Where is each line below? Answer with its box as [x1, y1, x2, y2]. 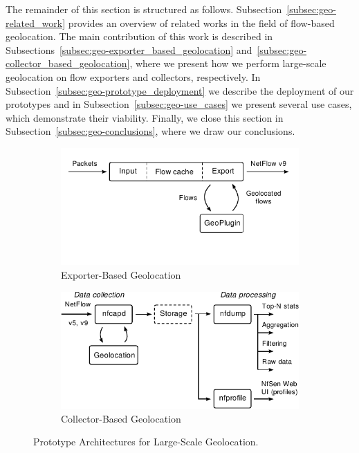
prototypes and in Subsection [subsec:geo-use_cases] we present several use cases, [6, 97, 352, 111]
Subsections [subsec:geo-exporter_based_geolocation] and [6, 42, 252, 57]
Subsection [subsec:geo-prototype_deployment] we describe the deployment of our [6, 83, 354, 98]
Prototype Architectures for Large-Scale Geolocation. [33, 434, 259, 449]
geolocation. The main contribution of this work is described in [6, 29, 273, 44]
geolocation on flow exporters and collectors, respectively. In [6, 69, 261, 84]
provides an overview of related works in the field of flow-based [68, 15, 335, 30]
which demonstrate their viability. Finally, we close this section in [6, 110, 284, 124]
